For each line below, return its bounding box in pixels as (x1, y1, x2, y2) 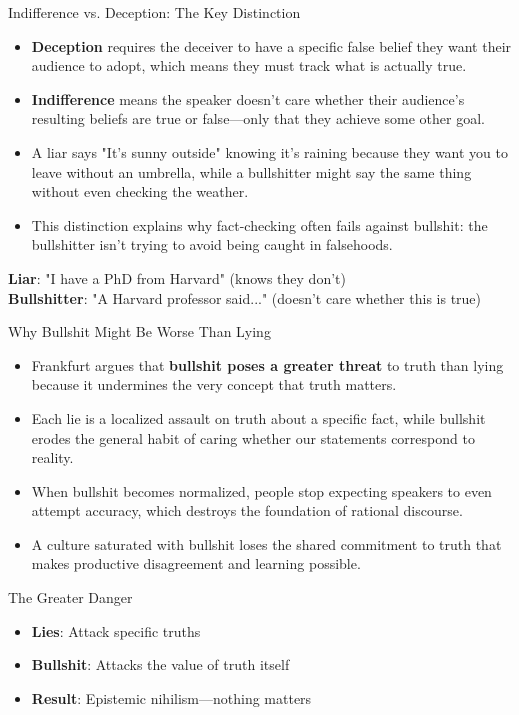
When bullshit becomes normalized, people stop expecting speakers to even (31, 480, 492, 501)
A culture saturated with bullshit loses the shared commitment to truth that (31, 533, 502, 554)
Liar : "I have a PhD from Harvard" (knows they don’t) (8, 267, 346, 288)
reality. (31, 447, 74, 468)
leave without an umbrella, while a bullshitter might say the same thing (31, 161, 472, 182)
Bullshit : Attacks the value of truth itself (31, 654, 290, 675)
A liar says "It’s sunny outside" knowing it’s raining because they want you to (31, 141, 508, 162)
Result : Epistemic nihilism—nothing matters (31, 687, 312, 708)
